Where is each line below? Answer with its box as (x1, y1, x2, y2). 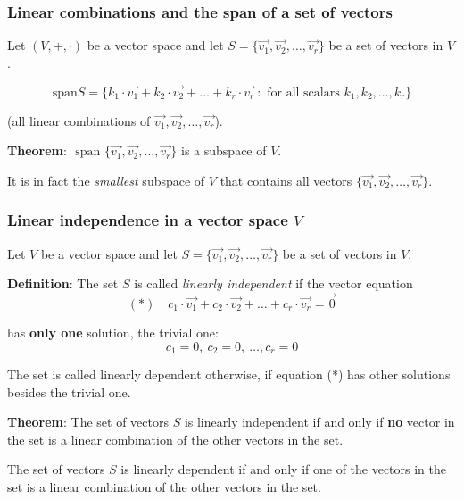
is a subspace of (181, 141, 267, 160)
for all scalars (267, 86, 340, 99)
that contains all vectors (220, 170, 352, 189)
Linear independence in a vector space (7, 209, 288, 231)
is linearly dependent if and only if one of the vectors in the (120, 460, 447, 478)
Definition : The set (7, 274, 119, 293)
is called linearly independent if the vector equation (134, 274, 413, 293)
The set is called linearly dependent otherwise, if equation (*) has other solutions (7, 365, 451, 384)
